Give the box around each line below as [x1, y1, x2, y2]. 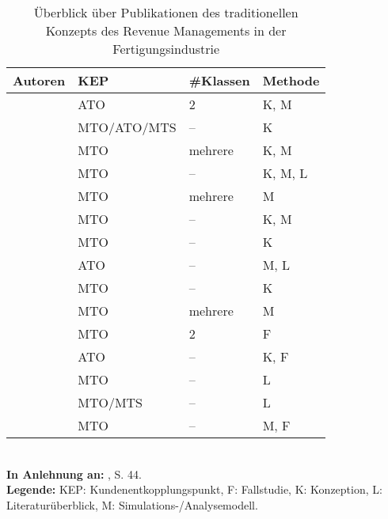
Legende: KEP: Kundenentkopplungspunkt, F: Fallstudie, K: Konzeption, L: [6, 481, 382, 498]
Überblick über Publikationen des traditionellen [33, 3, 299, 21]
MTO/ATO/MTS [78, 118, 177, 136]
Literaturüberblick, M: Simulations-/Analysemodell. [6, 496, 258, 513]
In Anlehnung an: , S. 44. [6, 465, 142, 482]
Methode [262, 71, 320, 89]
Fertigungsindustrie [112, 40, 220, 58]
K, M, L [262, 164, 308, 182]
